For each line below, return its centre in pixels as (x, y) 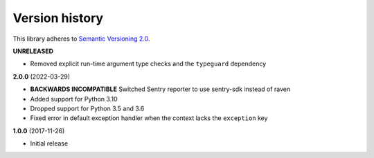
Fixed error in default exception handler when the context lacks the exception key (149, 118)
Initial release (49, 144)
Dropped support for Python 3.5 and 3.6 (87, 108)
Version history (58, 18)
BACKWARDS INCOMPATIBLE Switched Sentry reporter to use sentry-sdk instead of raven (160, 89)
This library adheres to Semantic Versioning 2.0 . (81, 39)
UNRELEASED (33, 51)
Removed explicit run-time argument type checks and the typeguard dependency (148, 64)
